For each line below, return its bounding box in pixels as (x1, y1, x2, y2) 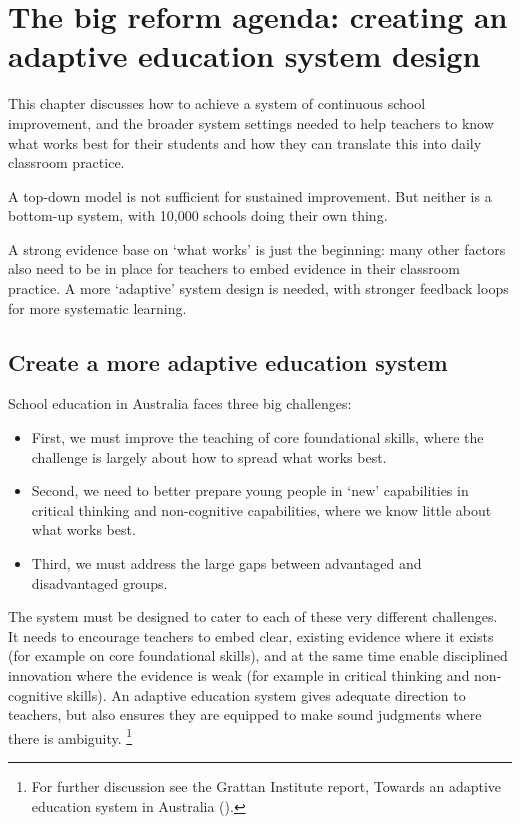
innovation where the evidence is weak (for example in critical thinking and (8, 664, 470, 685)
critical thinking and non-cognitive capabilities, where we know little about (31, 499, 492, 520)
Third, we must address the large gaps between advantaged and (31, 553, 422, 574)
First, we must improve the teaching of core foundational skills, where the (31, 427, 484, 448)
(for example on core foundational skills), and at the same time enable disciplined (8, 645, 508, 666)
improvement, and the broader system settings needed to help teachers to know (8, 112, 494, 133)
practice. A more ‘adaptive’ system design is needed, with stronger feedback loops (8, 278, 509, 299)
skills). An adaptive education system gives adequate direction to (67, 684, 466, 705)
